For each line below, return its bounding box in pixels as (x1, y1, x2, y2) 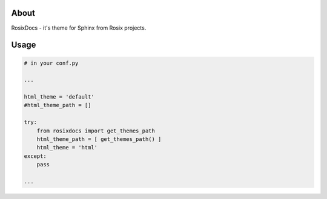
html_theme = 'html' (36, 144, 98, 151)
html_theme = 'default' (24, 94, 95, 100)
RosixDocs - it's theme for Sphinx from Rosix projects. (11, 24, 147, 31)
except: (24, 152, 47, 160)
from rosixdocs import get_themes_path (36, 127, 156, 134)
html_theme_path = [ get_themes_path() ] (36, 136, 162, 143)
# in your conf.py (24, 59, 79, 67)
